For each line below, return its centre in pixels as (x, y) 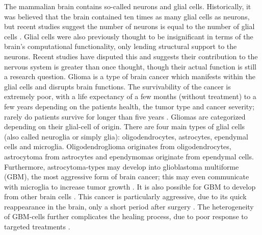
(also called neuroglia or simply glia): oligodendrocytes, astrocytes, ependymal (126, 136)
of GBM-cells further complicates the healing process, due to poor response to (126, 216)
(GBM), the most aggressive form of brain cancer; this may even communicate (127, 177)
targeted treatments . (37, 227)
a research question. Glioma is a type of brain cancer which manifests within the (130, 76)
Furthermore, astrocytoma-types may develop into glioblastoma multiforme (122, 166)
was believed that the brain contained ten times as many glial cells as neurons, (127, 16)
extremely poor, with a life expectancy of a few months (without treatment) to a (130, 96)
